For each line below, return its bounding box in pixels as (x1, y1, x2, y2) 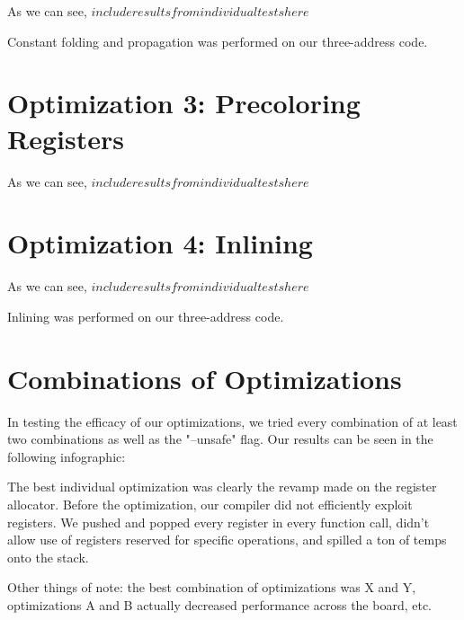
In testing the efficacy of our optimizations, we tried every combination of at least (7, 412, 458, 430)
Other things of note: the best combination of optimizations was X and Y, (7, 578, 416, 597)
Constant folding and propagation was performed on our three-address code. (7, 31, 428, 50)
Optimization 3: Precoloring (7, 84, 361, 121)
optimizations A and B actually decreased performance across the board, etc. (7, 595, 433, 614)
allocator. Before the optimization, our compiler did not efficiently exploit (7, 494, 413, 513)
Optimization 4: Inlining (7, 225, 313, 261)
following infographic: (7, 447, 126, 465)
